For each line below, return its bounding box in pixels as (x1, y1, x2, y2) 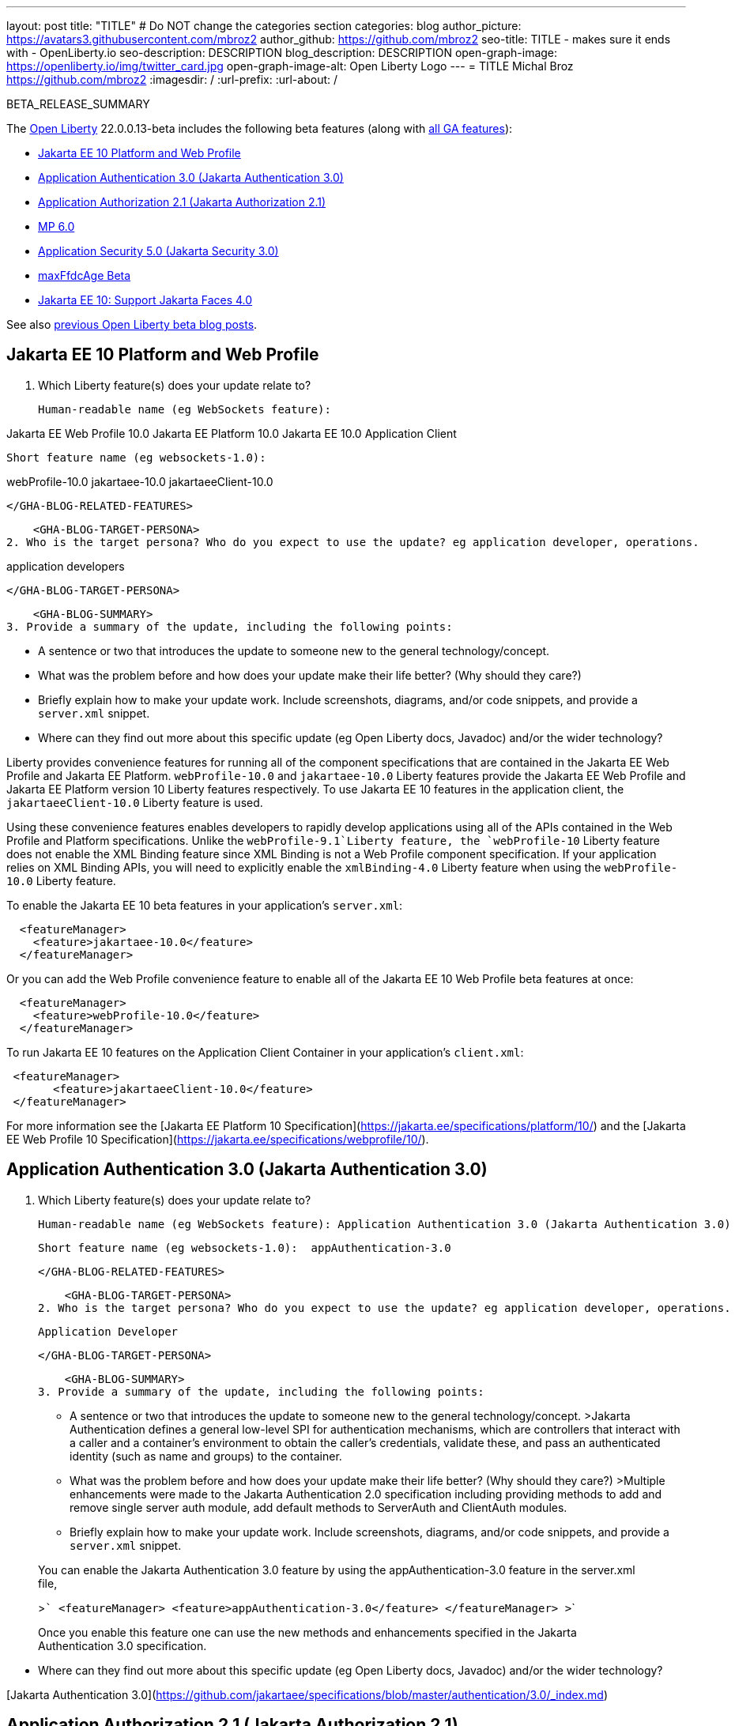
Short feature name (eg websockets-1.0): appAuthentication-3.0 (38, 1241, 451, 1254)
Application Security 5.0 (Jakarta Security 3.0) (38, 244, 279, 258)
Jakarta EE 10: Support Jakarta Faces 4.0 (38, 293, 253, 307)
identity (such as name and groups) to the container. (70, 1449, 342, 1463)
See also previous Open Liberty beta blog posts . (6, 318, 258, 331)
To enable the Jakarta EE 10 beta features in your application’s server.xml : (6, 898, 403, 912)
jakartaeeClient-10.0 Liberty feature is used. (6, 795, 263, 809)
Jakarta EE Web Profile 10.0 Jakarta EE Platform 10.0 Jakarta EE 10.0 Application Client (6, 426, 457, 440)
